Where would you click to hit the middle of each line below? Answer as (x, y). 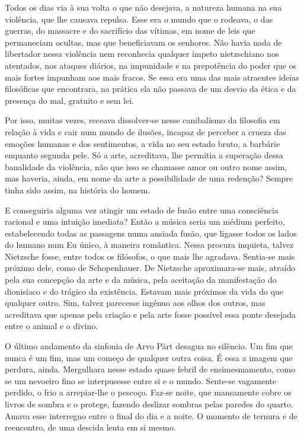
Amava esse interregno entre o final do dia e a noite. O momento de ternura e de (151, 415)
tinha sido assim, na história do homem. (78, 189)
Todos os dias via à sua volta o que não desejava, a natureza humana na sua (143, 7)
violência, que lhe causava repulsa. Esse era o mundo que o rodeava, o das (139, 19)
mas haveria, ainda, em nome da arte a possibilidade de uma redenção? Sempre (149, 178)
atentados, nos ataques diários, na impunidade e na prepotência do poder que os (151, 65)
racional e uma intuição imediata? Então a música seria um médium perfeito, (145, 221)
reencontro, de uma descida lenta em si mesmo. (90, 427)
